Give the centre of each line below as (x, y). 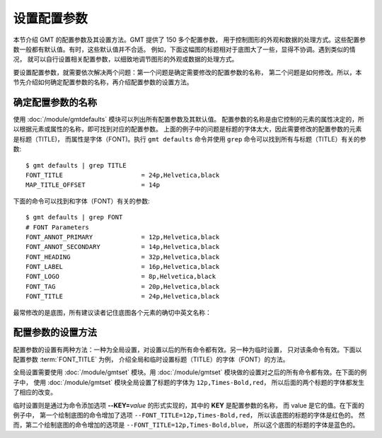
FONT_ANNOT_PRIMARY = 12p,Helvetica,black (123, 237)
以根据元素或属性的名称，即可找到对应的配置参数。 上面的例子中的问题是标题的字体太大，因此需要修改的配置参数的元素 (187, 129)
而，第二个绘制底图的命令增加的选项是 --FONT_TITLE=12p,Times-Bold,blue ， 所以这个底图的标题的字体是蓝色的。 (186, 425)
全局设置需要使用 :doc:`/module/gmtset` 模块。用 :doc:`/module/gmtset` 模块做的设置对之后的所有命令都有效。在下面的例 (190, 372)
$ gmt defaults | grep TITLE (76, 165)
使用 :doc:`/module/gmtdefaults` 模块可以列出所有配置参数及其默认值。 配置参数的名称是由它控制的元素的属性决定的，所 (189, 120)
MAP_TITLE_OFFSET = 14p (93, 185)
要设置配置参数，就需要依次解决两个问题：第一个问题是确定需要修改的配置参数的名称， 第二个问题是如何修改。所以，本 (187, 72)
